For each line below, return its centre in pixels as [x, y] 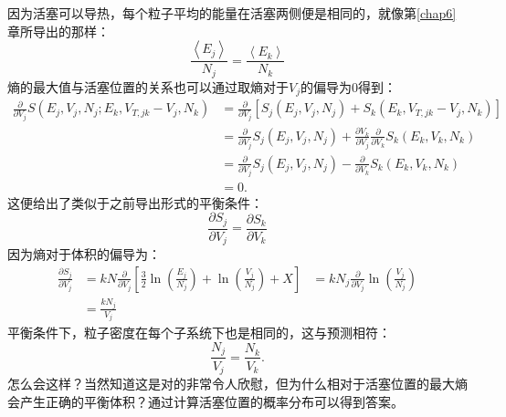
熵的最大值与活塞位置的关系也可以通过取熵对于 [148, 86]
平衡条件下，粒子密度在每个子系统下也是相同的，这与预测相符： [199, 333]
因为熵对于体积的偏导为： [84, 254]
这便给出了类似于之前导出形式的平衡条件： [135, 202]
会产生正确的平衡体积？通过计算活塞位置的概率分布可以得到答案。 [206, 401]
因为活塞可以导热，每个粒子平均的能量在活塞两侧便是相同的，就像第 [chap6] [232, 13]
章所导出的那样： [58, 31]
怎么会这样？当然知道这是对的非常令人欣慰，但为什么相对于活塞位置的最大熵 [237, 383]
